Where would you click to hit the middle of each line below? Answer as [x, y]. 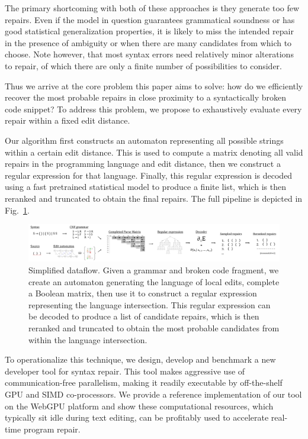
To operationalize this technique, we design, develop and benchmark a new [140, 359]
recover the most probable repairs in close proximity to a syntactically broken [146, 97]
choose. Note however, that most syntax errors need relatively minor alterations [149, 54]
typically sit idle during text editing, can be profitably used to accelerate [137, 417]
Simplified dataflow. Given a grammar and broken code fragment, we [154, 270]
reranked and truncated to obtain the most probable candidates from [154, 328]
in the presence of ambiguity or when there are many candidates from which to [148, 42]
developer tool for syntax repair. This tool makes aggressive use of [125, 371]
